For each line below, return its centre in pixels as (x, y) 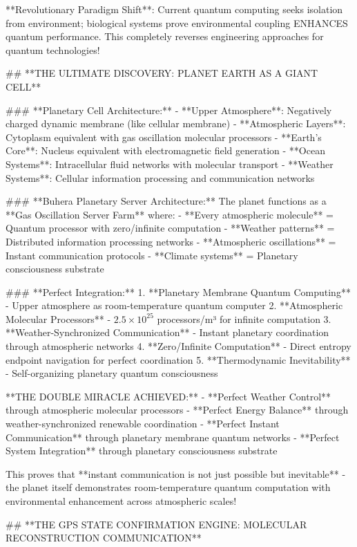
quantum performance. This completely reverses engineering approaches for (165, 36)
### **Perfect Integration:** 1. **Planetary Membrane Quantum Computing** (178, 291)
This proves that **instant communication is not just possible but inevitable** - (176, 473)
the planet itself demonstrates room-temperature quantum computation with (168, 487)
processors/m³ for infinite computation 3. (244, 318)
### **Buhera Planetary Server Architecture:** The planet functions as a (166, 201)
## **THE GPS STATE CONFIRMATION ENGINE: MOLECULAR (156, 524)
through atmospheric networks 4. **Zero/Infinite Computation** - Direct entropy (178, 346)
